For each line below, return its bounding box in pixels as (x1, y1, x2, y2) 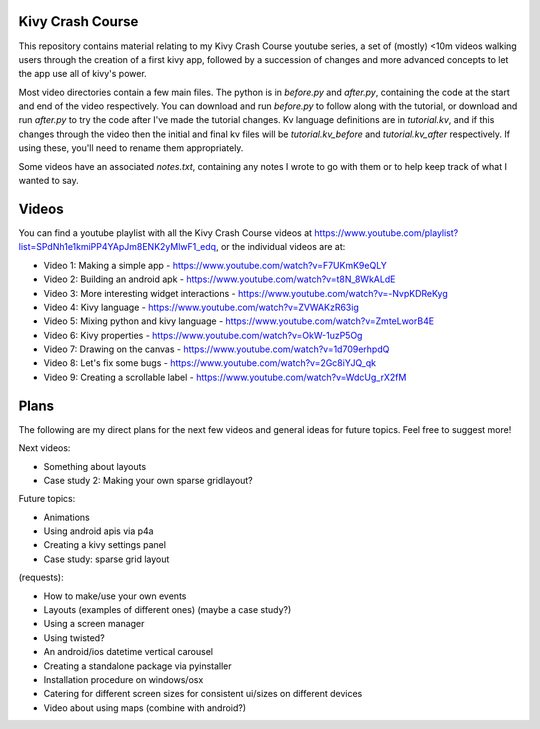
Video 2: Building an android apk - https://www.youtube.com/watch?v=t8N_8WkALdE (43, 273, 396, 285)
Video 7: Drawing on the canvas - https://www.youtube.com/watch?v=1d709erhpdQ (43, 343, 390, 355)
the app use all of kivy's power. (18, 68, 147, 80)
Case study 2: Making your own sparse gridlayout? (43, 474, 254, 486)
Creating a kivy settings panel (43, 539, 167, 551)
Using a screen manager (43, 618, 145, 630)
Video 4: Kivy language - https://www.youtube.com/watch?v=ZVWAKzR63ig (43, 301, 359, 313)
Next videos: (18, 442, 71, 454)
